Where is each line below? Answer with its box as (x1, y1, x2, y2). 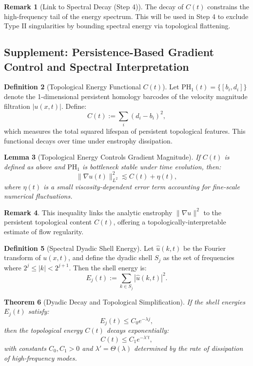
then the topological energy (4, 325, 83, 335)
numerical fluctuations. (4, 191, 73, 201)
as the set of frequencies (163, 252, 234, 263)
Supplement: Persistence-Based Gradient (4, 44, 214, 60)
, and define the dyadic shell (68, 252, 153, 263)
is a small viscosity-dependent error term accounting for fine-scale (43, 181, 240, 191)
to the (203, 207, 222, 217)
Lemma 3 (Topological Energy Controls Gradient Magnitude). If (4, 152, 200, 162)
